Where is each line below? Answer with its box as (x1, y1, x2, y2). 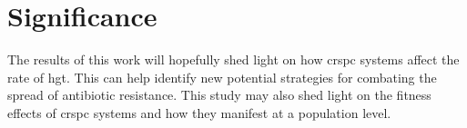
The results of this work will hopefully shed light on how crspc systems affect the (7, 50, 460, 69)
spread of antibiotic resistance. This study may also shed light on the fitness (7, 85, 431, 104)
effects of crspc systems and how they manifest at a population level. (7, 103, 391, 122)
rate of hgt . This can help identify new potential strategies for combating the (7, 67, 437, 86)
